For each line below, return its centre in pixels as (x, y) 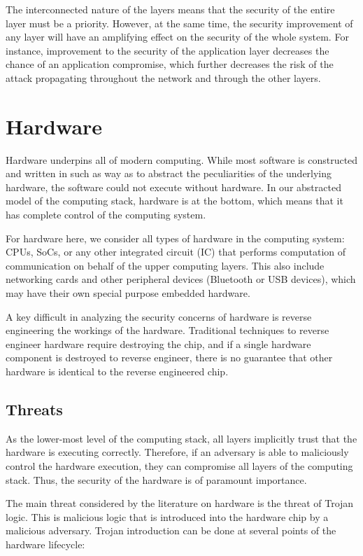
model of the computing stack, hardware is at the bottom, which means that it (175, 201)
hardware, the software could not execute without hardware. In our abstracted (173, 187)
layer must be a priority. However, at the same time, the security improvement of (179, 23)
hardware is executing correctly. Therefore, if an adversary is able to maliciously (177, 452)
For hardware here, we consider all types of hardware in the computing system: (175, 238)
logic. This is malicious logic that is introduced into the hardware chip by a (167, 516)
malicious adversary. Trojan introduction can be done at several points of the (171, 530)
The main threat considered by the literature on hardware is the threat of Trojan (180, 503)
